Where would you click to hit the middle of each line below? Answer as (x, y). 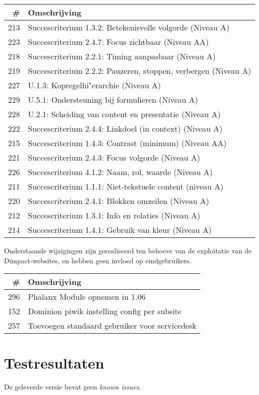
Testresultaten (54, 363)
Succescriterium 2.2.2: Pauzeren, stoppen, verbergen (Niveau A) (140, 71)
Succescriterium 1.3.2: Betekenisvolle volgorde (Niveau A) (129, 27)
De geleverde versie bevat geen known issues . (73, 387)
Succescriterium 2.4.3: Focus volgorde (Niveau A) (114, 157)
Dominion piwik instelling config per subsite (105, 311)
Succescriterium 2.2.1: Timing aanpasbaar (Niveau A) (122, 56)
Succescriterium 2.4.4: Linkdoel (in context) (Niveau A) (125, 128)
